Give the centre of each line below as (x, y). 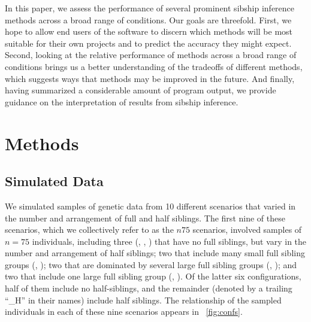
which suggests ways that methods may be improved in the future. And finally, (150, 78)
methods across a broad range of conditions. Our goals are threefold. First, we (148, 19)
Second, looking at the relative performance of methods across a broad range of (151, 55)
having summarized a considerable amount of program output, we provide (141, 90)
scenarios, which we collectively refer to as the (89, 230)
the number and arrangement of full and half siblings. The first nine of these (145, 218)
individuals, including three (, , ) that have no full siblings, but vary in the (169, 241)
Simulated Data (54, 181)
